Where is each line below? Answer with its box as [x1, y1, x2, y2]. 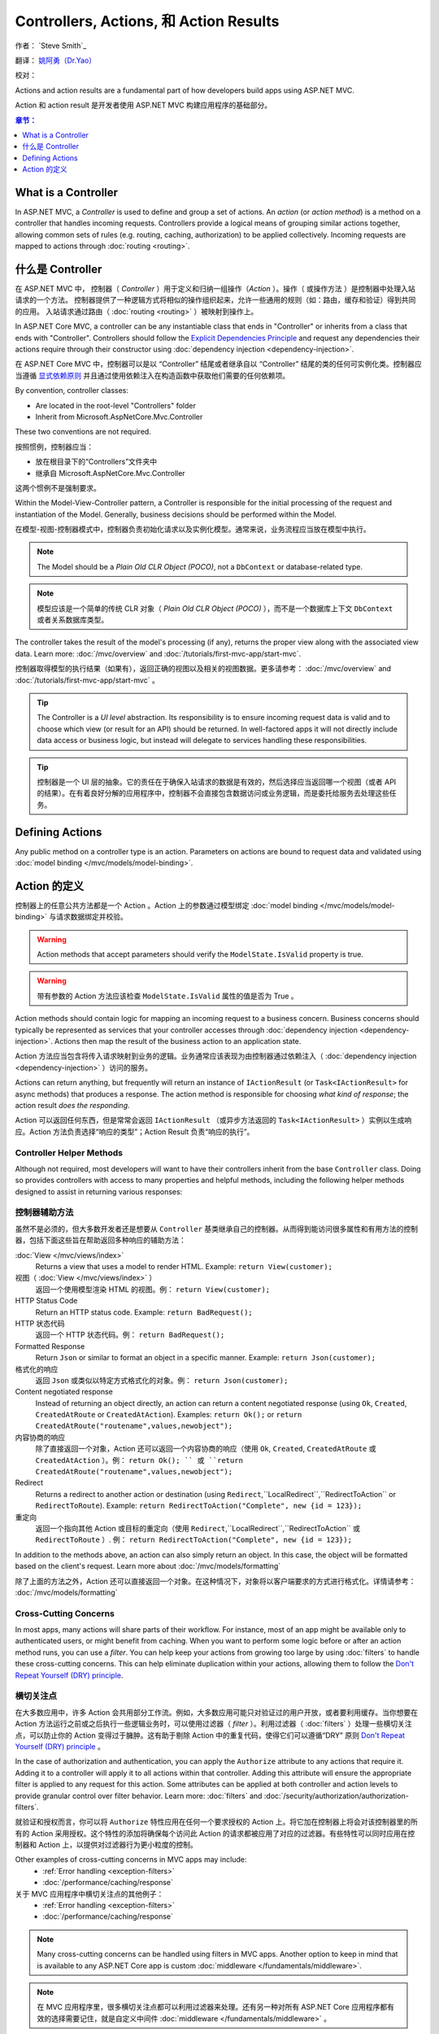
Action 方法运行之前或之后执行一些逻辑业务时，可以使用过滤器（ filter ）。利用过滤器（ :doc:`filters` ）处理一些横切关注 [15, 1719, 412, 1729]
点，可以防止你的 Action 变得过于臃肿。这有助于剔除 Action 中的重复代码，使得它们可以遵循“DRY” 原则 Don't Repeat [15, 1730, 406, 1740]
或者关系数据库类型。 [37, 615, 109, 625]
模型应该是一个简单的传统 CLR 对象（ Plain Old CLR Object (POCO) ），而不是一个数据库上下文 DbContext [37, 603, 393, 613]
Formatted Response [15, 1341, 85, 1351]
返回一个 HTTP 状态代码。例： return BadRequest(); [35, 1330, 225, 1340]
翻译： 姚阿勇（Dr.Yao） [15, 55, 97, 65]
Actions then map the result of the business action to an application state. [54, 1037, 302, 1046]
